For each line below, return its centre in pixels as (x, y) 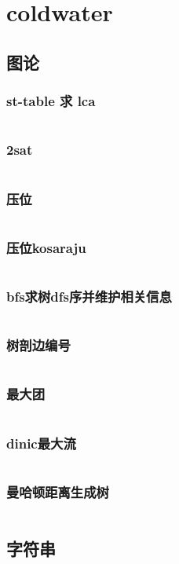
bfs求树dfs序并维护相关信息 (89, 296)
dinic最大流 (41, 443)
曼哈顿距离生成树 (58, 491)
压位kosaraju (46, 247)
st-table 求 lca (51, 101)
